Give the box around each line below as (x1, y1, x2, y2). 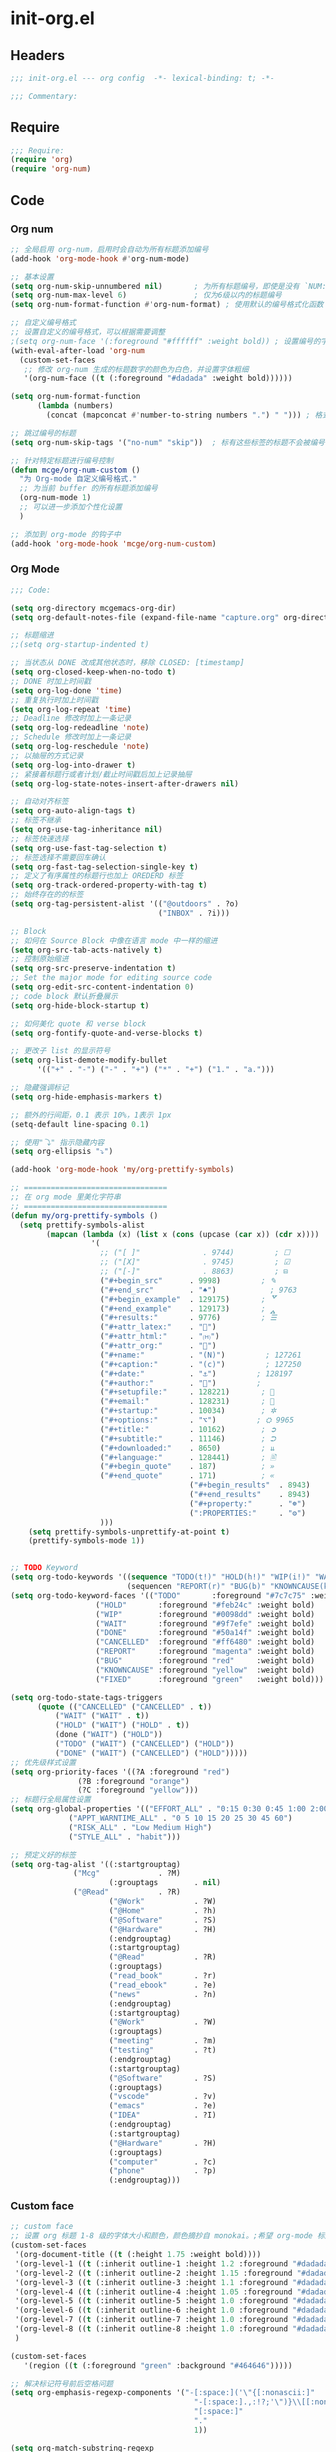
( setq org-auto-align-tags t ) (10, 806, 137, 816)
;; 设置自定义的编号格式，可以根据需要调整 (10, 327, 166, 337)
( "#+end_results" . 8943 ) (189, 1490, 311, 1500)
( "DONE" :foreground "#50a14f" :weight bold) (95, 1628, 315, 1638)
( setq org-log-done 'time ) (10, 685, 123, 696)
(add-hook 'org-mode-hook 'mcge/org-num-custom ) (10, 538, 217, 549)
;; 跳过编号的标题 (10, 428, 77, 438)
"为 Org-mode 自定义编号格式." (19, 474, 138, 484)
